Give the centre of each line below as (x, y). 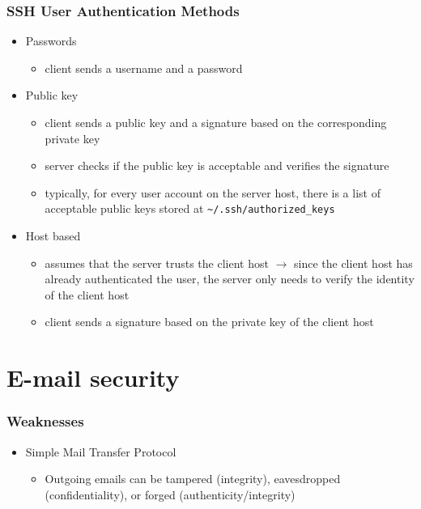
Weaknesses (45, 421)
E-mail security (93, 378)
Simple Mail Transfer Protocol (101, 451)
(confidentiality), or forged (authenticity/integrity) (170, 494)
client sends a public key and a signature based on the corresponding (216, 122)
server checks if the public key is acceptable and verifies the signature (217, 165)
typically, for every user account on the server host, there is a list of (213, 192)
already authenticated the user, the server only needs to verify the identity (230, 279)
